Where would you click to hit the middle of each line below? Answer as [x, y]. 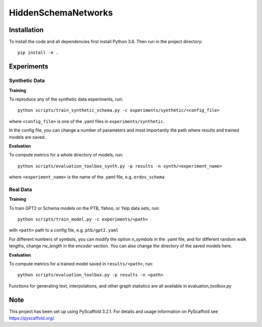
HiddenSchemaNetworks [61, 13]
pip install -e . [38, 53]
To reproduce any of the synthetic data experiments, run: [66, 99]
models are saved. [27, 137]
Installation [26, 30]
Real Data [21, 189]
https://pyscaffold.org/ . [32, 318]
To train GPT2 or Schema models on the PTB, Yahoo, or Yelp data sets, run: [84, 208]
